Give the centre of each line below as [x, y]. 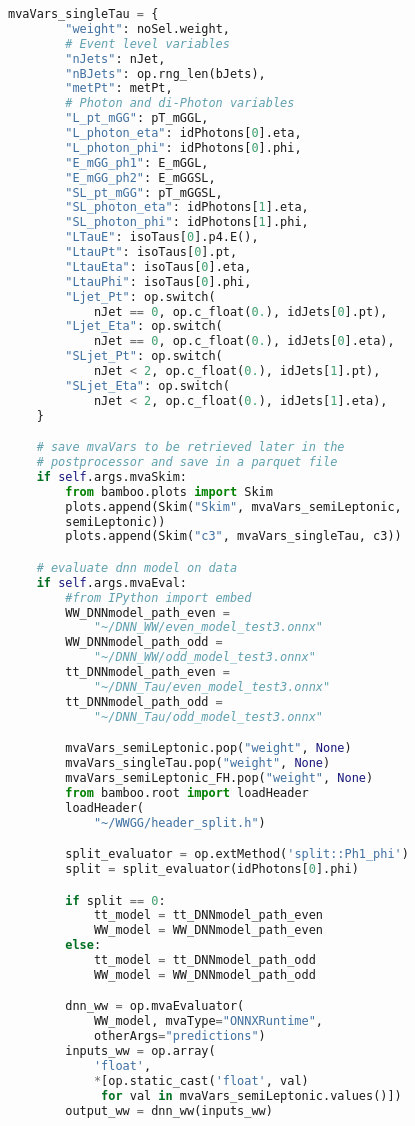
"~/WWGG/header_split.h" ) [179, 822]
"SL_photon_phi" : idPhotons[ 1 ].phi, [187, 222]
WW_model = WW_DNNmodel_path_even [208, 930]
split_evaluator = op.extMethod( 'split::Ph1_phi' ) [237, 854]
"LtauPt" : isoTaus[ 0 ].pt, [151, 252]
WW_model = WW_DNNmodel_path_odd [204, 974]
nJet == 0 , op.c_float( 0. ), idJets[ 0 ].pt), [240, 311]
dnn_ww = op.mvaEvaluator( [155, 1006]
